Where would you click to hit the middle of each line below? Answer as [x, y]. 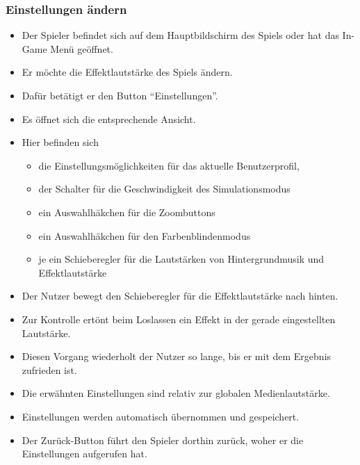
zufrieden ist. [49, 369]
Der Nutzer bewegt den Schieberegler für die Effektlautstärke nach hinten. [180, 296]
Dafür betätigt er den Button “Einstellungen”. [120, 95]
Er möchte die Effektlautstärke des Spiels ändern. [127, 72]
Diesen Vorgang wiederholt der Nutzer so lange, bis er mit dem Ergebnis [177, 356]
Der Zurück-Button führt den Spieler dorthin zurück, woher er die [163, 440]
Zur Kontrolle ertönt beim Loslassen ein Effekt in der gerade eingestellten [179, 319]
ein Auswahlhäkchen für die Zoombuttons [127, 212]
